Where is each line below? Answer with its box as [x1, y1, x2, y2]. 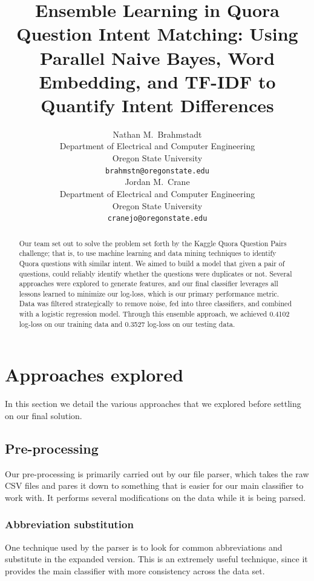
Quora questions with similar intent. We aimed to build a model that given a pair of [19, 258, 285, 268]
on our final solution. [5, 409, 82, 421]
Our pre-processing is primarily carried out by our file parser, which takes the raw [5, 467, 309, 480]
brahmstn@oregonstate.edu [105, 166, 209, 175]
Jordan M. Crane [125, 175, 190, 188]
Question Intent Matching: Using [16, 21, 298, 46]
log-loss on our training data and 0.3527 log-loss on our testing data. [19, 318, 235, 329]
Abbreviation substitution [5, 517, 134, 532]
